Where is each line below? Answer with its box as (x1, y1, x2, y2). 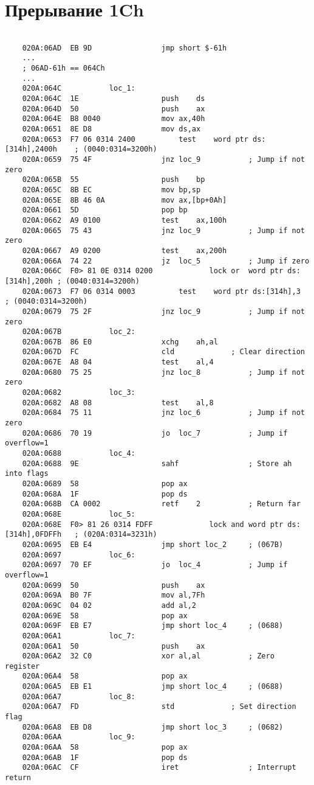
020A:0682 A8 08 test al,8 (22, 398, 214, 407)
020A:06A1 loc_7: (22, 631, 135, 640)
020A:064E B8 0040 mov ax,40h (22, 114, 205, 124)
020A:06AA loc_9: (22, 733, 135, 742)
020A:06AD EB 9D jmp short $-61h (22, 43, 227, 52)
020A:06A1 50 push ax (22, 641, 205, 651)
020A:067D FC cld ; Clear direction (22, 347, 305, 357)
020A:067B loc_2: (22, 327, 135, 337)
